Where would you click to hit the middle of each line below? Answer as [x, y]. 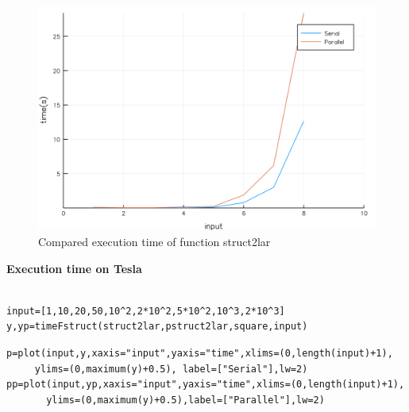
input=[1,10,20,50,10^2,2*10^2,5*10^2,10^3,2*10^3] [146, 311]
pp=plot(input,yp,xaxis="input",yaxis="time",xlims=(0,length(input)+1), [206, 385]
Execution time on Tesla [74, 268]
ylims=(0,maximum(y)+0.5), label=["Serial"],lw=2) [171, 369]
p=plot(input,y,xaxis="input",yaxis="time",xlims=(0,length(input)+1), [200, 353]
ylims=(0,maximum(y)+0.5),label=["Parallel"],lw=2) [185, 400]
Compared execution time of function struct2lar [154, 241]
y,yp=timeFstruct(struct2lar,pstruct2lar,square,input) [157, 327]
